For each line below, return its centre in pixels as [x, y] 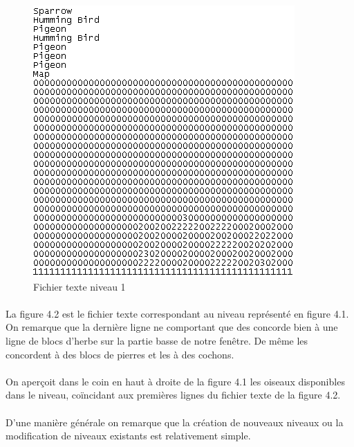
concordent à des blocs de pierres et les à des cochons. [120, 354]
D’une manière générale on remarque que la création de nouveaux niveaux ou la [175, 422]
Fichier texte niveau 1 [80, 286]
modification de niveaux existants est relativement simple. [128, 436]
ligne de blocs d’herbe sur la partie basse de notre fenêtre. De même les [157, 340]
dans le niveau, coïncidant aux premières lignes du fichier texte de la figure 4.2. [173, 395]
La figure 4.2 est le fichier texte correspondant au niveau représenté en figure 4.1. [177, 313]
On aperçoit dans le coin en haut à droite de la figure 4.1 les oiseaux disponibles [175, 381]
